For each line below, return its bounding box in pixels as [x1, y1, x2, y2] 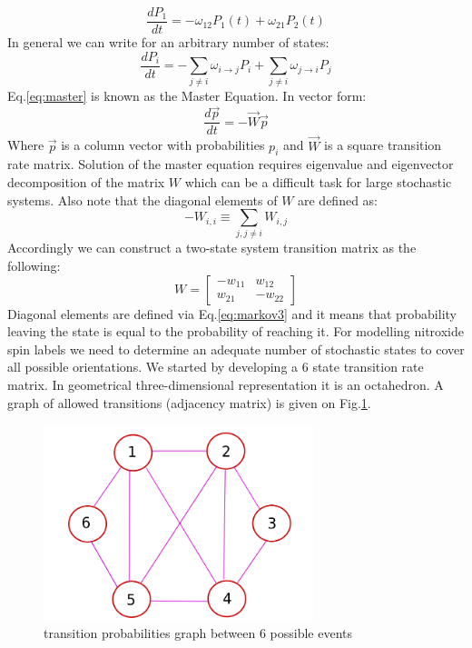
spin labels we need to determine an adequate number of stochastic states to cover [7, 339, 465, 358]
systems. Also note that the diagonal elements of [7, 190, 278, 209]
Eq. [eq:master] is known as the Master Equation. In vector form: [7, 86, 367, 105]
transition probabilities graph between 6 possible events [44, 623, 353, 643]
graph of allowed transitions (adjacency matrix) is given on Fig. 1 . [7, 393, 371, 412]
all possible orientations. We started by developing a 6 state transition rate [7, 357, 424, 376]
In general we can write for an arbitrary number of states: [7, 33, 329, 52]
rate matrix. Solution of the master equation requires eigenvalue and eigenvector [7, 155, 454, 174]
